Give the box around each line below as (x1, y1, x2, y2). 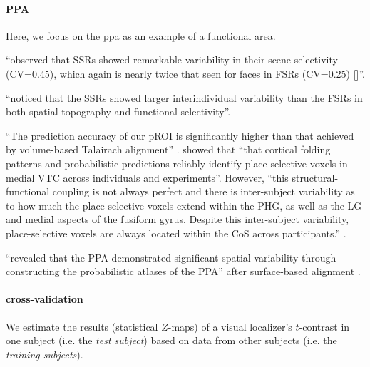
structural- (292, 170, 339, 185)
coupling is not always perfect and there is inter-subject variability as (52, 184, 355, 199)
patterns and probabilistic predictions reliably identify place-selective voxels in (6, 155, 348, 170)
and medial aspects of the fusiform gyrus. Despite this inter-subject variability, (6, 212, 349, 227)
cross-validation (6, 291, 83, 306)
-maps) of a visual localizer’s (168, 319, 292, 334)
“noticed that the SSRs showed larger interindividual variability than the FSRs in (6, 90, 363, 105)
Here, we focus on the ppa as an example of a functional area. (6, 28, 276, 43)
